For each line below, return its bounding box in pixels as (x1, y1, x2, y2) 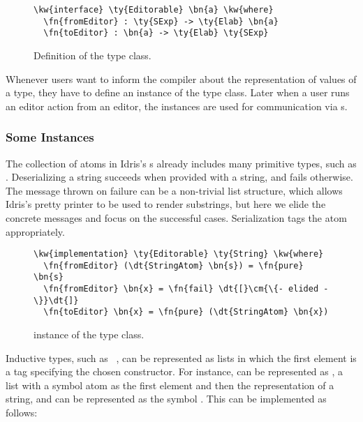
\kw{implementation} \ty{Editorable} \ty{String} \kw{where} (34, 249, 324, 259)
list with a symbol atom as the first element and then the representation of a (6, 377, 334, 392)
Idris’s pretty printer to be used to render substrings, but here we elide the (6, 197, 326, 211)
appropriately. (6, 224, 65, 239)
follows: (6, 405, 38, 420)
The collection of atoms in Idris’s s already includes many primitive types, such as (6, 156, 357, 170)
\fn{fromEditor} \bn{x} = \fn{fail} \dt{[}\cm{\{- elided (43, 284, 319, 294)
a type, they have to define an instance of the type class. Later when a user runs (6, 85, 350, 100)
